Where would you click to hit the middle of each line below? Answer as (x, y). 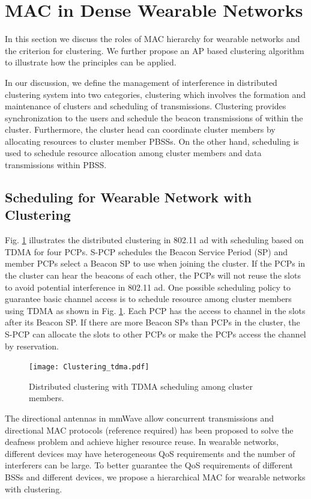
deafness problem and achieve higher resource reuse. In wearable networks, (142, 442)
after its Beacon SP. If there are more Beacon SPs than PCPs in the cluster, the (152, 322)
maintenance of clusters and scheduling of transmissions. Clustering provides (146, 106)
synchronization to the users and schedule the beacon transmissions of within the (154, 117)
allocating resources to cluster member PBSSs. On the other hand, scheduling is (152, 141)
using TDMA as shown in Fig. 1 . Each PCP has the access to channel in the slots (155, 310)
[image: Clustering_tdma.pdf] (89, 367)
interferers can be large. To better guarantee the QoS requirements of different (149, 465)
